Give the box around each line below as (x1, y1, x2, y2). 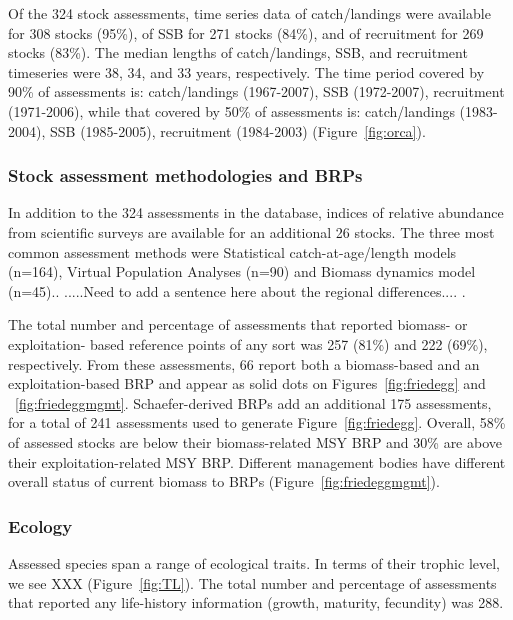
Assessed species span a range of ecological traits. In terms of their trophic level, (8, 552, 500, 573)
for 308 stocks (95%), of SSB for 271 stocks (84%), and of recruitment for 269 (8, 22, 484, 43)
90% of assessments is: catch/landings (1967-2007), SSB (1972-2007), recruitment (8, 81, 505, 102)
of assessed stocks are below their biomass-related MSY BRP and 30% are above (8, 431, 503, 452)
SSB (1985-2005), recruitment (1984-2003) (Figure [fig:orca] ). (49, 120, 426, 141)
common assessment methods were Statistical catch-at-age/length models (8, 241, 457, 262)
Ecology (8, 513, 73, 538)
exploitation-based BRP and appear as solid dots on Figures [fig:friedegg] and (8, 373, 486, 394)
